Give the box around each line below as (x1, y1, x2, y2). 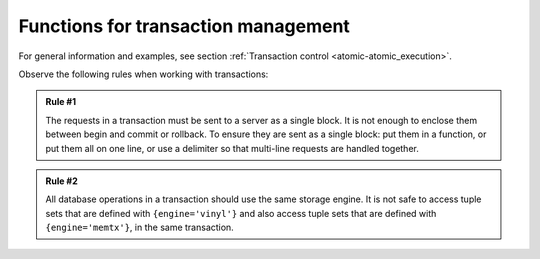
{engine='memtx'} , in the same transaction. (45, 221, 234, 234)
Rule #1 (45, 96, 77, 108)
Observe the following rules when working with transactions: (18, 68, 269, 80)
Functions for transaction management (18, 15, 350, 37)
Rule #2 (45, 175, 79, 187)
